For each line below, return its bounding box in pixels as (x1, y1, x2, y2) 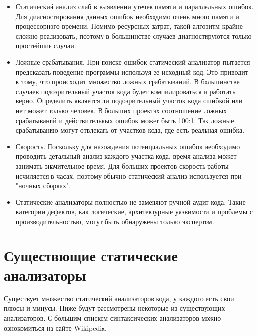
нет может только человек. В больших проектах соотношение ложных (15, 105, 227, 115)
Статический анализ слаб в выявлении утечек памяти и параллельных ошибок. (15, 1, 254, 11)
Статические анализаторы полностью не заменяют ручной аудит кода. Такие (15, 196, 246, 207)
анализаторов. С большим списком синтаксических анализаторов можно (4, 312, 221, 323)
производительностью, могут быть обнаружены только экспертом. (15, 216, 214, 226)
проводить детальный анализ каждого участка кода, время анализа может (15, 151, 237, 161)
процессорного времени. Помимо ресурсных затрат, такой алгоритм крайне (15, 21, 243, 31)
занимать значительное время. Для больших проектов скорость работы (15, 160, 229, 171)
